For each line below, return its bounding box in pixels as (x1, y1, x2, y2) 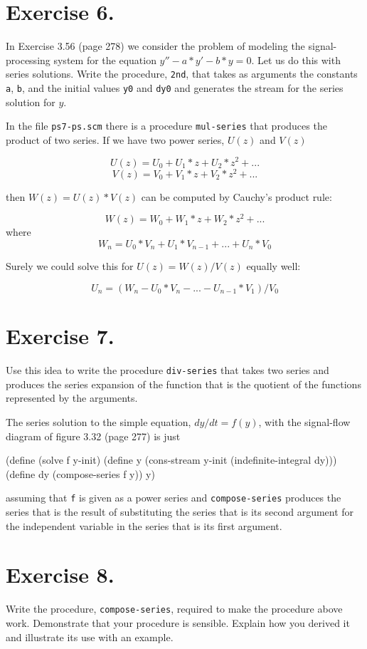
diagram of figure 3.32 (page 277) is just (6, 428, 181, 443)
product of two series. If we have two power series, (6, 132, 225, 147)
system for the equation (53, 52, 156, 67)
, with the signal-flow (258, 414, 351, 429)
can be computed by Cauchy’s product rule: (141, 189, 332, 204)
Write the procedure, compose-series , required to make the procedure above (6, 601, 343, 616)
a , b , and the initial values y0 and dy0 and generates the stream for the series (6, 80, 344, 95)
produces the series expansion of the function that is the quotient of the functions (6, 376, 361, 391)
